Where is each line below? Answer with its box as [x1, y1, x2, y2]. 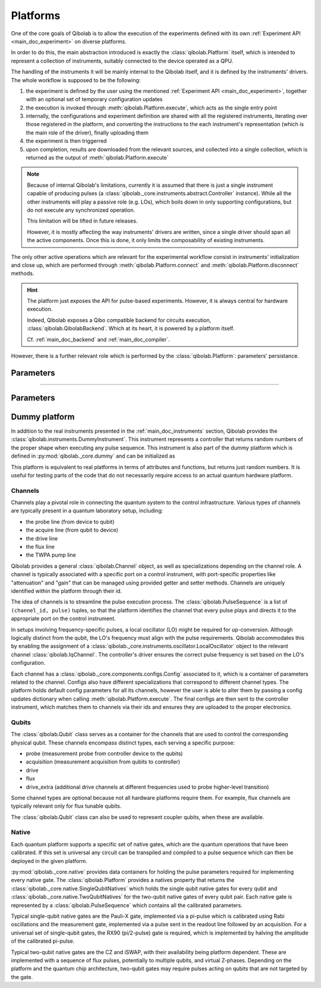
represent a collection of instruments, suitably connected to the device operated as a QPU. [11, 57, 234, 64]
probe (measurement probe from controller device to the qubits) [26, 750, 183, 757]
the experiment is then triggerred [26, 137, 107, 145]
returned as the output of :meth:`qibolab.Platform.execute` [26, 154, 169, 161]
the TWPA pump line [26, 551, 77, 559]
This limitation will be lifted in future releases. [27, 217, 138, 224]
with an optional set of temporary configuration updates [26, 96, 163, 103]
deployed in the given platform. [11, 857, 87, 864]
